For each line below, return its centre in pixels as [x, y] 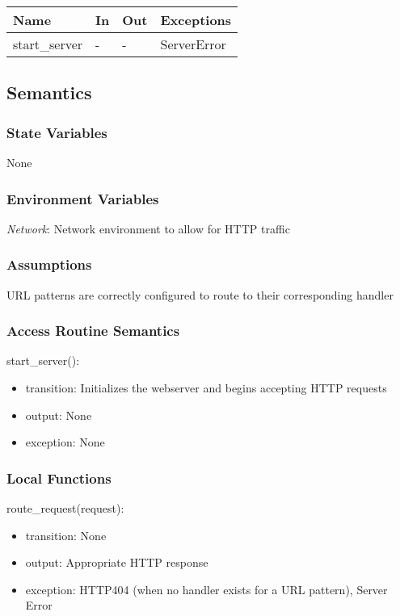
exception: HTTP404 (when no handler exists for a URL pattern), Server [206, 589]
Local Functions [59, 478]
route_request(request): [65, 508]
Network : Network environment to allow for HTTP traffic [148, 228]
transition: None [66, 535]
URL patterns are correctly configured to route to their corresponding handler [200, 294]
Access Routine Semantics [93, 331]
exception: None [65, 442]
